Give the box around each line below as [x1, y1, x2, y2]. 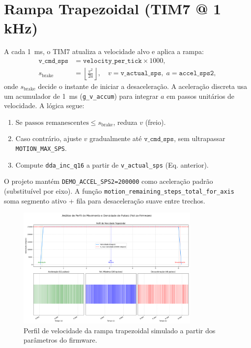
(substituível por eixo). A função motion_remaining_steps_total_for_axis [4, 185, 234, 196]
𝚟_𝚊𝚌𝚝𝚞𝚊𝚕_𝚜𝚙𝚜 [120, 70, 162, 77]
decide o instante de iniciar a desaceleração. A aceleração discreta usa [38, 81, 248, 91]
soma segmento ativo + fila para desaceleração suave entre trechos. [4, 195, 205, 205]
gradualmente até [89, 133, 142, 144]
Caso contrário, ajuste [15, 133, 82, 144]
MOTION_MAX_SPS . [15, 143, 67, 153]
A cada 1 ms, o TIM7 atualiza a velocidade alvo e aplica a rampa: [4, 46, 204, 57]
